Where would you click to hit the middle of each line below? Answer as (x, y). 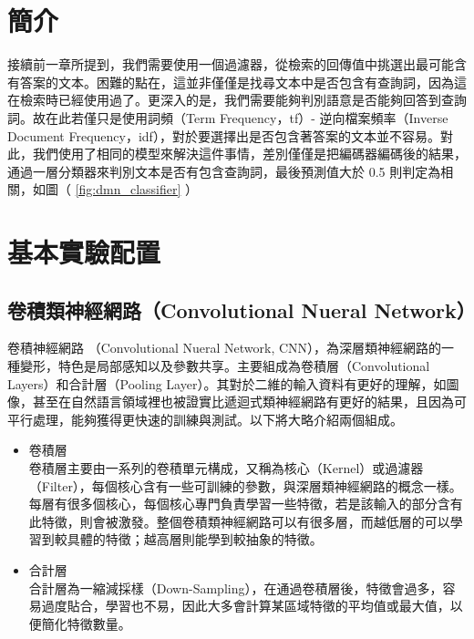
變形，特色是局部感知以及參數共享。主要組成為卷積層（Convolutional (225, 366)
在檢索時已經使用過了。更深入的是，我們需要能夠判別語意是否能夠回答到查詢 (237, 100)
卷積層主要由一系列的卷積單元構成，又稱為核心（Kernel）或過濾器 (226, 468)
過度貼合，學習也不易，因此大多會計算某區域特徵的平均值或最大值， (246, 606)
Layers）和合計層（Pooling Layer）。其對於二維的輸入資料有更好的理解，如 (227, 383)
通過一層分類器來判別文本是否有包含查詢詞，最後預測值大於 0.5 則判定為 (224, 171)
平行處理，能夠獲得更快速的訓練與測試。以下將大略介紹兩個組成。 (205, 419)
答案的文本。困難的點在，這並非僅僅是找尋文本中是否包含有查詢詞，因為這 (243, 82)
